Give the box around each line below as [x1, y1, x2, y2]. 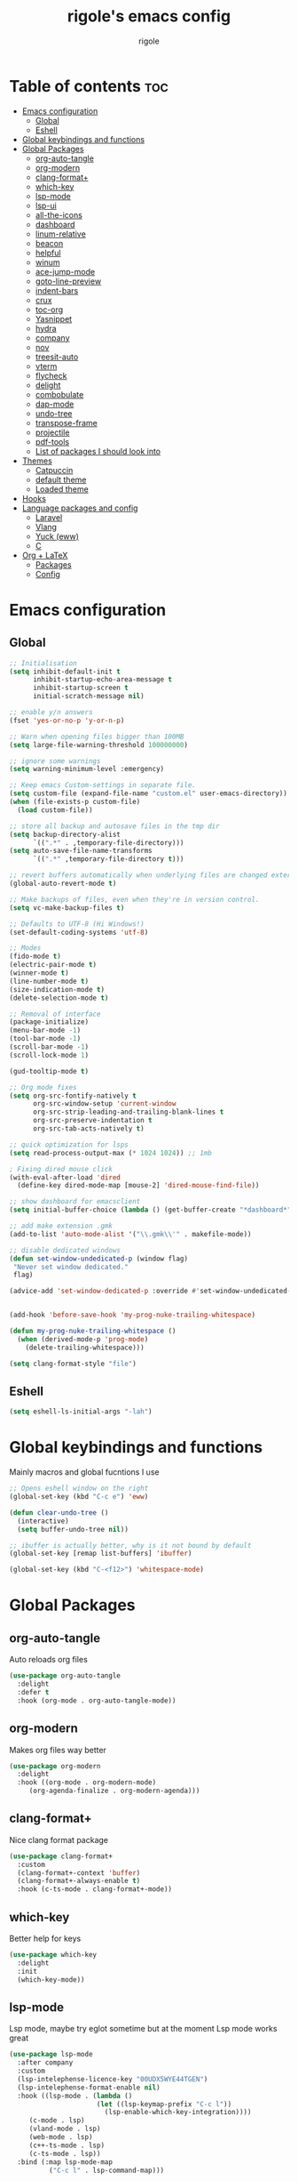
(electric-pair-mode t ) [9, 961, 98, 970]
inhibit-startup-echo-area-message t [32, 675, 173, 684]
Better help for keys [9, 1933, 82, 1944]
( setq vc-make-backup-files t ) [9, 903, 125, 913]
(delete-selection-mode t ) [9, 994, 109, 1002]
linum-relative [35, 229, 86, 239]
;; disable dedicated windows [9, 1245, 122, 1255]
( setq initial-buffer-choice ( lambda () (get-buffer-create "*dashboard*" [9, 1205, 292, 1215]
